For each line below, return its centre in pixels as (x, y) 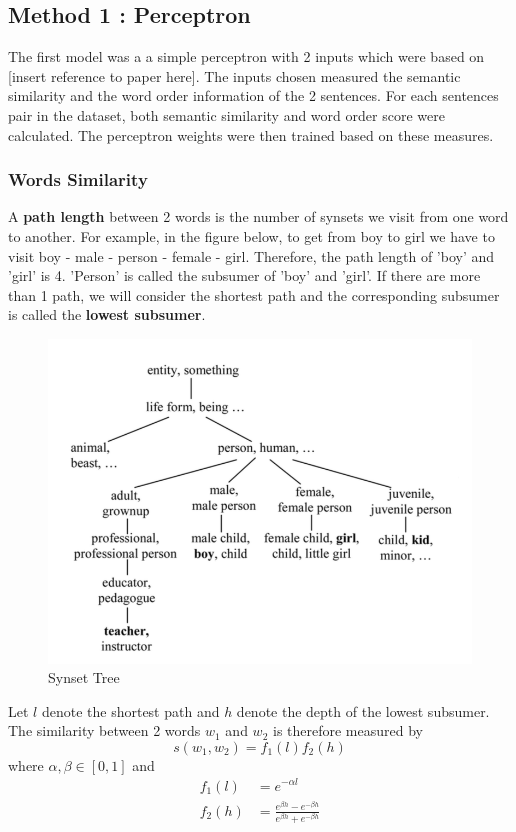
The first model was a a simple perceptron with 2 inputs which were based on (246, 56)
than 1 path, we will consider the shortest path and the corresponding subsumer (254, 294)
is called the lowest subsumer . (107, 314)
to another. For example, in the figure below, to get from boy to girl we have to (251, 235)
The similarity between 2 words (104, 730)
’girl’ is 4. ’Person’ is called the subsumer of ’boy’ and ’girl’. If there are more (244, 275)
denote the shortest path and (130, 710)
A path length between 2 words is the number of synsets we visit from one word (258, 216)
